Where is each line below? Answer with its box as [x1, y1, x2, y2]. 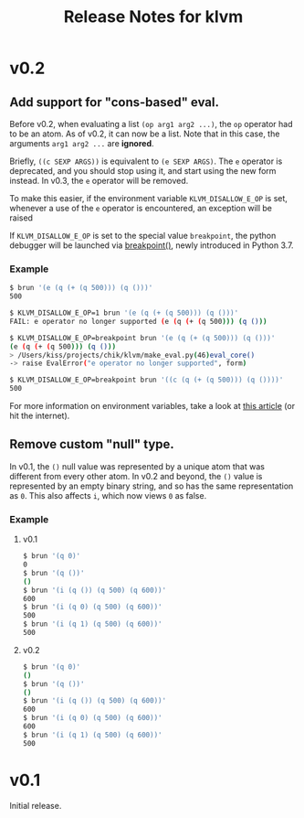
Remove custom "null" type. [9, 436, 175, 452]
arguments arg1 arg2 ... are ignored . [9, 138, 154, 148]
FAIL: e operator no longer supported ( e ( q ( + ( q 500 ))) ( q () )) [9, 317, 267, 326]
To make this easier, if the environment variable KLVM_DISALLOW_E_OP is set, [9, 193, 288, 203]
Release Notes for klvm [63, 6, 244, 27]
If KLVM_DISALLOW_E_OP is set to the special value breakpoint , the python [9, 231, 277, 241]
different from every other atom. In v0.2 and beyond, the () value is [9, 470, 263, 481]
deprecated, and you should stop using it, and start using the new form [9, 166, 277, 176]
